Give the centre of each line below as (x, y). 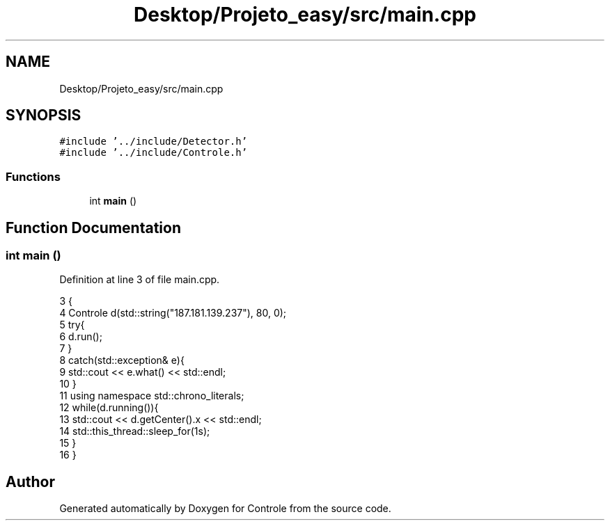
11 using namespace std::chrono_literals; (152, 396)
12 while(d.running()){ (109, 408)
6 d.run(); (81, 337)
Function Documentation (93, 228)
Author (30, 481)
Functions (33, 176)
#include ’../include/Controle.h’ (154, 153)
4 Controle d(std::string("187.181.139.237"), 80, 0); (173, 313)
